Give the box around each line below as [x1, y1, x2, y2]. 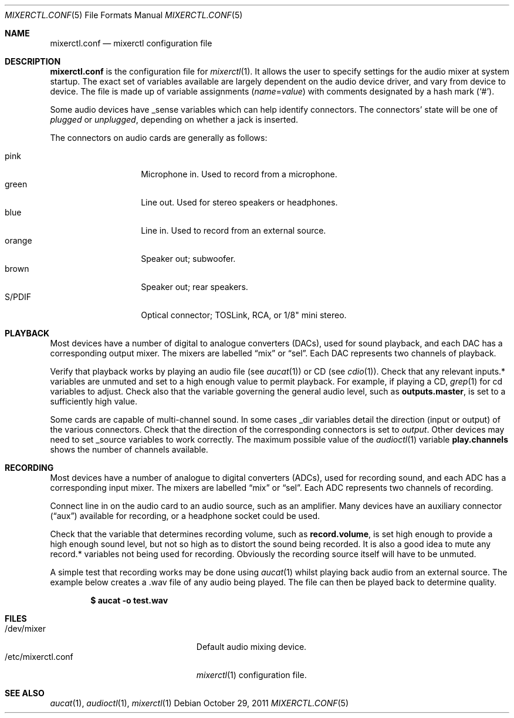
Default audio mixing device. [196, 642, 307, 652]
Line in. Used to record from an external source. [141, 225, 326, 235]
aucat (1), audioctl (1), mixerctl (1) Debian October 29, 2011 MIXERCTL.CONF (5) [50, 698, 349, 708]
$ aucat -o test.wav [90, 595, 168, 605]
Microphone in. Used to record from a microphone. [141, 169, 337, 179]
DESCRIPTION [5, 56, 61, 66]
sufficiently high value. [50, 396, 137, 406]
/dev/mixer [5, 623, 46, 633]
